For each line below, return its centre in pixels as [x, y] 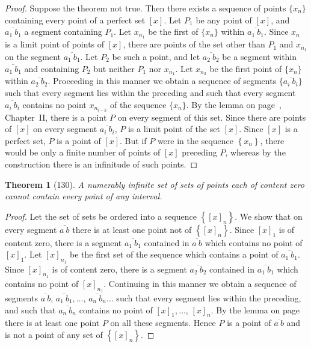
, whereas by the [255, 152]
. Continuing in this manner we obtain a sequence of [200, 283]
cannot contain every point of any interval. [84, 196]
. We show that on [269, 216]
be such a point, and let [156, 56]
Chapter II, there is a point [56, 117]
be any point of [224, 20]
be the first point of [246, 68]
